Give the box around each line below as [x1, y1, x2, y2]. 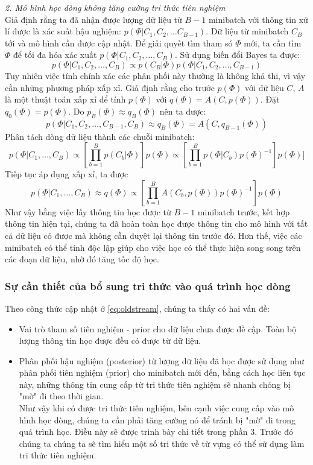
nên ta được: [159, 104, 206, 117]
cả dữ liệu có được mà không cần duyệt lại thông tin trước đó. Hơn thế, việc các [5, 229, 302, 241]
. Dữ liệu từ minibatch [206, 25, 289, 37]
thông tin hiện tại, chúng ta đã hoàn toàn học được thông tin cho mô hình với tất [5, 217, 308, 230]
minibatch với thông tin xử [208, 13, 308, 25]
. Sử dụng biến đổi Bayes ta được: [174, 48, 300, 61]
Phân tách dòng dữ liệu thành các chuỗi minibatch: [5, 130, 195, 142]
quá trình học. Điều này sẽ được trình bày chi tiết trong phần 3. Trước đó [19, 425, 294, 438]
